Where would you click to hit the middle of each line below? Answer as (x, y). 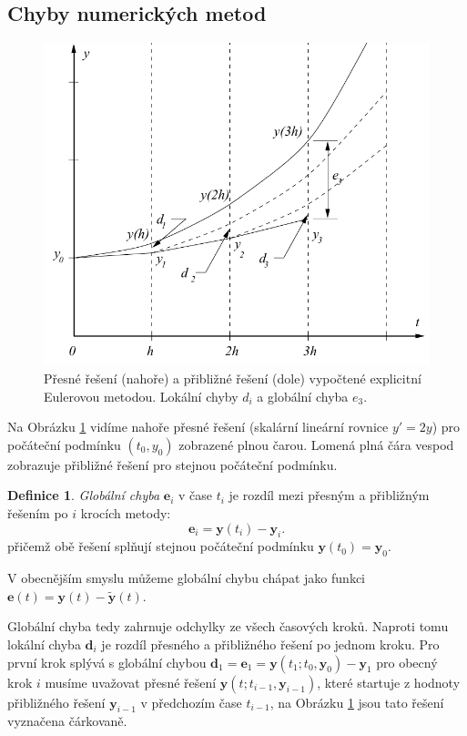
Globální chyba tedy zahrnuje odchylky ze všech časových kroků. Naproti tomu (228, 626)
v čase (195, 495)
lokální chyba (44, 644)
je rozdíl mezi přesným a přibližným (329, 495)
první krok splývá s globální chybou (107, 662)
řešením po (38, 512)
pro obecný (407, 662)
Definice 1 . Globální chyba (84, 495)
